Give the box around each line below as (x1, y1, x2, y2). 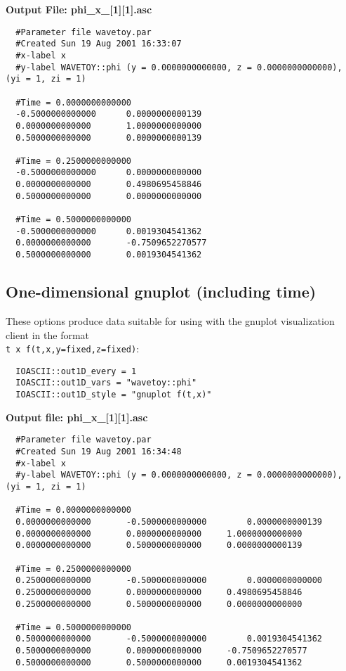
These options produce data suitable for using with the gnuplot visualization (6, 313, 335, 328)
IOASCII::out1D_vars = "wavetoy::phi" (15, 378, 197, 388)
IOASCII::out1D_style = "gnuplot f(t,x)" (15, 390, 212, 400)
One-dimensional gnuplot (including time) (6, 281, 317, 302)
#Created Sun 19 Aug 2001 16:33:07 (15, 39, 182, 49)
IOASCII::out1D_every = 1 (15, 366, 137, 376)
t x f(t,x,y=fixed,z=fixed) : (6, 341, 140, 356)
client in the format (6, 327, 90, 342)
